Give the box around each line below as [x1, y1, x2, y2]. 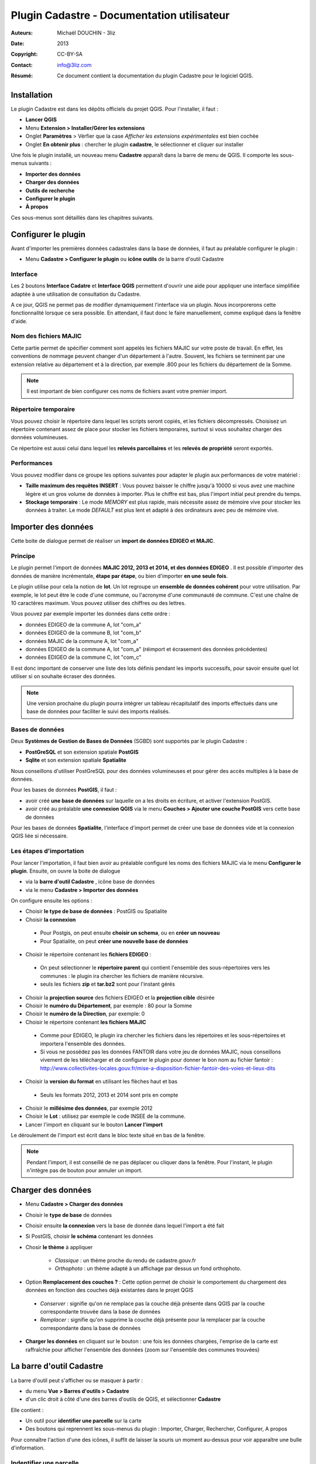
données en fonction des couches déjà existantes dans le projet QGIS [25, 1287, 194, 1294]
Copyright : [11, 50, 38, 58]
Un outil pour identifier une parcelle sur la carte [25, 1417, 142, 1424]
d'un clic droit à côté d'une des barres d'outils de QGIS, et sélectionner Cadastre [25, 1395, 221, 1403]
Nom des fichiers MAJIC [11, 332, 82, 340]
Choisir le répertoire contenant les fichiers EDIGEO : [25, 951, 152, 958]
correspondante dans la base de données [40, 1324, 141, 1332]
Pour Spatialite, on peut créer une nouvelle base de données [40, 938, 188, 945]
